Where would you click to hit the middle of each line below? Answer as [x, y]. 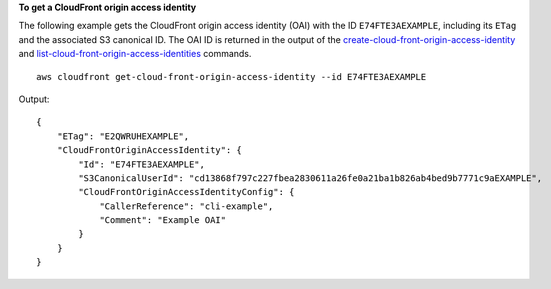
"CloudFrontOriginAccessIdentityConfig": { [186, 192]
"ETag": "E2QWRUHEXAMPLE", [123, 136]
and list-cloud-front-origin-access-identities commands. [135, 54]
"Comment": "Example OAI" [163, 220]
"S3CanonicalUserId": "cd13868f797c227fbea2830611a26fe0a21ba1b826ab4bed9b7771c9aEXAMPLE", [310, 178]
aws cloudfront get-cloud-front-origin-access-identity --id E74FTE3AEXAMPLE [231, 76]
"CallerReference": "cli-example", [186, 206]
